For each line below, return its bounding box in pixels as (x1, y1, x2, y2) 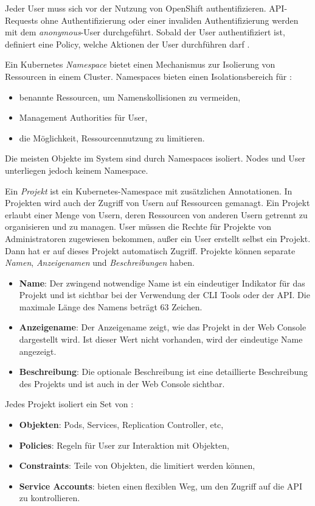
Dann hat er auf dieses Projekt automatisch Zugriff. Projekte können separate (5, 244, 296, 257)
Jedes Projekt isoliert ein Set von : (5, 397, 134, 410)
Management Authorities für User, (19, 111, 148, 124)
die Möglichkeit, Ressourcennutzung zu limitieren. (19, 131, 205, 144)
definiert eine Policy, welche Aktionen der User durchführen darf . (5, 37, 250, 50)
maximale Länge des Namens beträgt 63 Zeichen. (19, 300, 202, 313)
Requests (5, 13, 38, 26)
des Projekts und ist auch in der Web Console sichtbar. (19, 377, 225, 390)
